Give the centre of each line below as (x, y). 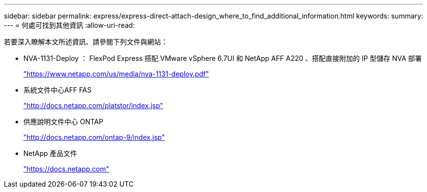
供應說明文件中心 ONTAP (63, 122)
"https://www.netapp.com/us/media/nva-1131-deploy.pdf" (116, 74)
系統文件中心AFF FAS (58, 90)
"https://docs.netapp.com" (66, 169)
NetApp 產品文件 (50, 153)
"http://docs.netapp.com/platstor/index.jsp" (93, 106)
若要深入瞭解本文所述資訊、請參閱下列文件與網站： (86, 42)
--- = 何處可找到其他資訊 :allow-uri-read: (69, 25)
